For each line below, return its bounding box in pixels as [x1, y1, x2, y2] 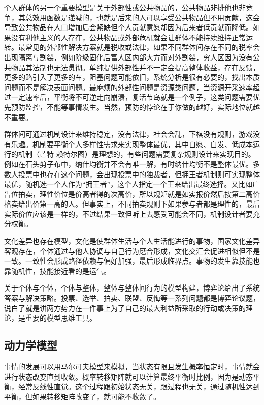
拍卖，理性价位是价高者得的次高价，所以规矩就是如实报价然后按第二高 [18, 188, 253, 199]
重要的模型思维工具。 [25, 312, 96, 323]
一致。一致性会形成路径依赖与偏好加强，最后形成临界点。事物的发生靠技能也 [4, 255, 260, 266]
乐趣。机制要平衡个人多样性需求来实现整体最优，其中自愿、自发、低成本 [11, 138, 253, 149]
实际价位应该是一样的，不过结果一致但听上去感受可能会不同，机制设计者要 [4, 208, 253, 219]
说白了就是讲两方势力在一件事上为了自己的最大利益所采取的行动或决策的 [4, 302, 246, 313]
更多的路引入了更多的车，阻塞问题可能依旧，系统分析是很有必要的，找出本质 [4, 72, 260, 82]
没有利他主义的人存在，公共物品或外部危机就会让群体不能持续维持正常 [11, 32, 246, 42]
